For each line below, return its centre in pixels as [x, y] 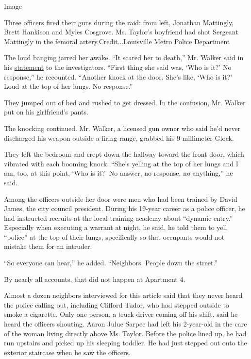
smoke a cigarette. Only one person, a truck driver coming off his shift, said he [121, 314]
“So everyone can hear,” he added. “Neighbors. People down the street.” [111, 263]
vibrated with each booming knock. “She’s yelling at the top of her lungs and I [121, 163]
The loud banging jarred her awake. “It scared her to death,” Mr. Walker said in [124, 57]
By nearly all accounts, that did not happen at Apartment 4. [95, 279]
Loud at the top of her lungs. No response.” [68, 86]
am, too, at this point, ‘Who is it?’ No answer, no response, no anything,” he [118, 173]
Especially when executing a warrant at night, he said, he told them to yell [116, 227]
